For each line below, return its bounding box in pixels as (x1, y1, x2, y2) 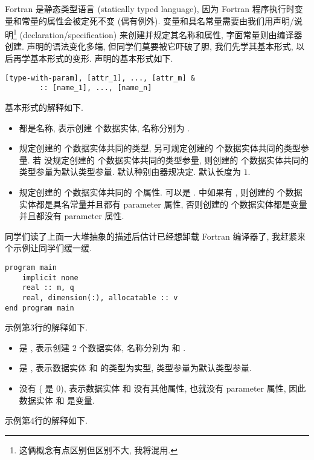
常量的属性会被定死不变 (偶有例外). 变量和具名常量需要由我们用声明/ (21, 14, 295, 27)
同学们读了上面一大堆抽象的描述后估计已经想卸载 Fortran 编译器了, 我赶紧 (5, 229, 298, 242)
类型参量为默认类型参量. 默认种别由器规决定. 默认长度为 (19, 165, 241, 178)
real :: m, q (22, 283, 74, 292)
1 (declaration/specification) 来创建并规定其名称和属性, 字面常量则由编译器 (13, 27, 303, 41)
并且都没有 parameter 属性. (19, 209, 124, 222)
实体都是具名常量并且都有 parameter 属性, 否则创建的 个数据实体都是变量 (19, 197, 307, 210)
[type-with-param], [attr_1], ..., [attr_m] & (5, 73, 195, 82)
